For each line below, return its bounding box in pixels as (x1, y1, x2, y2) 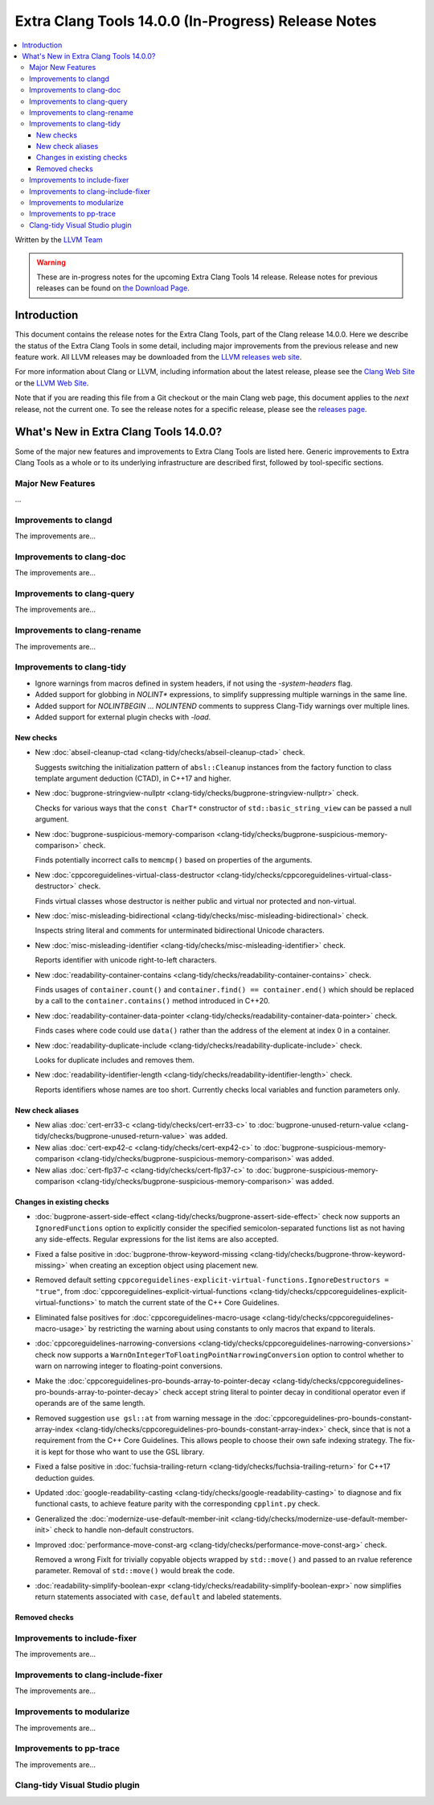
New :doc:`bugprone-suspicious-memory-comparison (35, 829, 215, 839)
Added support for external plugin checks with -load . (35, 712, 211, 722)
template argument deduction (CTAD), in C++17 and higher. (35, 773, 232, 784)
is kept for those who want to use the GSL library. (40, 1447, 205, 1457)
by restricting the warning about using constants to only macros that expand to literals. (88, 1324, 375, 1333)
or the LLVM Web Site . (14, 378, 89, 388)
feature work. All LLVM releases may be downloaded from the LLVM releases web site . (14, 352, 302, 362)
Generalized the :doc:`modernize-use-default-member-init (35, 1514, 229, 1523)
